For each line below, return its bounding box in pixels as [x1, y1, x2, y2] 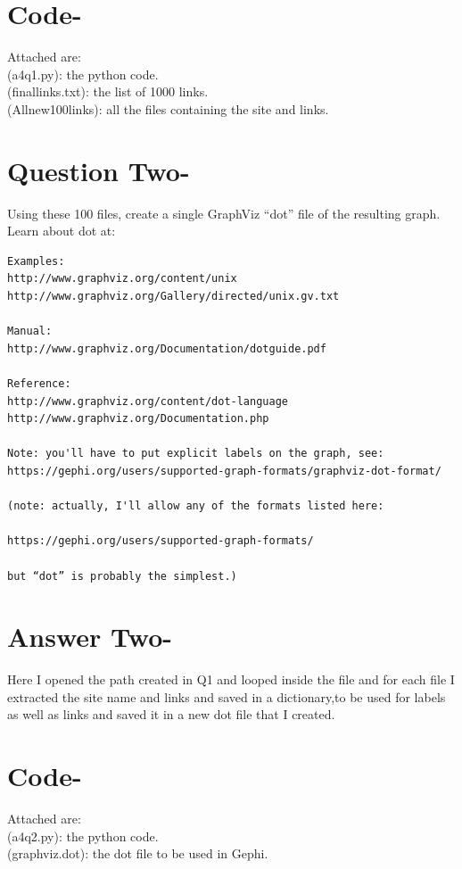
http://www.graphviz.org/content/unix [7, 272, 237, 286]
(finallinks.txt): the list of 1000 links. [7, 82, 209, 101]
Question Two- [7, 152, 190, 188]
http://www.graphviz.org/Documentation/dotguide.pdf [7, 342, 326, 355]
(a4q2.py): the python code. [7, 826, 159, 845]
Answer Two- [7, 618, 172, 655]
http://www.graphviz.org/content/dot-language [7, 394, 288, 408]
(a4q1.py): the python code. [7, 64, 159, 83]
